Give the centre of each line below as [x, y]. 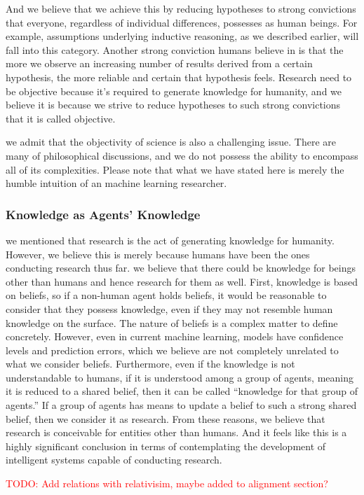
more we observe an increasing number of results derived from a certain [159, 63]
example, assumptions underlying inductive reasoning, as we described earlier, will [182, 36]
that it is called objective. [61, 118]
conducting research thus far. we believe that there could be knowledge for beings [181, 268]
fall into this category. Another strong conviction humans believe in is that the [175, 49]
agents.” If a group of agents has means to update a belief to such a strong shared [181, 405]
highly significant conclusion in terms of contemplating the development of [166, 446]
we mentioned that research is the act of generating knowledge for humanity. [170, 240]
